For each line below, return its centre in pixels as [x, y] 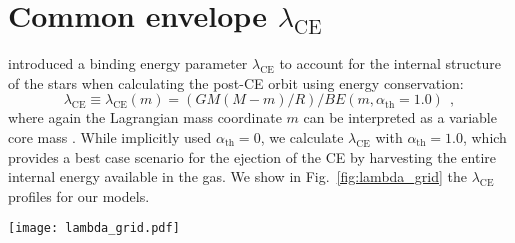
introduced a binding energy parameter [128, 63]
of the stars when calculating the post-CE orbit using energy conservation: [236, 82]
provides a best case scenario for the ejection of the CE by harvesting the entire [252, 156]
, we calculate [302, 136]
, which [484, 136]
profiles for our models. [79, 195]
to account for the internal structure [390, 63]
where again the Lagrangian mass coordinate [145, 117]
